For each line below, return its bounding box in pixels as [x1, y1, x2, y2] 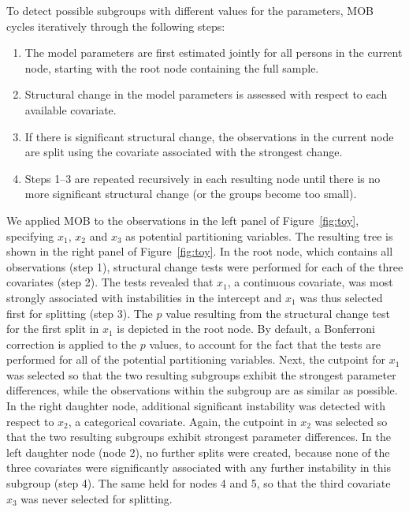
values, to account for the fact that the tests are [149, 335, 381, 352]
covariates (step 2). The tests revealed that [6, 274, 214, 290]
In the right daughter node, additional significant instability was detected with [6, 398, 386, 414]
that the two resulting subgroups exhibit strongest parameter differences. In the [6, 428, 391, 445]
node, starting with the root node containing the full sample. [24, 59, 319, 76]
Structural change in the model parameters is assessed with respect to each [24, 86, 388, 103]
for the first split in [6, 320, 99, 337]
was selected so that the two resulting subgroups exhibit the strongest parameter [6, 366, 396, 383]
